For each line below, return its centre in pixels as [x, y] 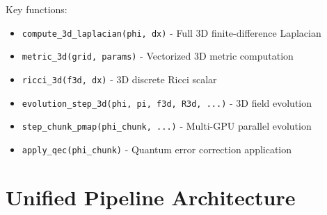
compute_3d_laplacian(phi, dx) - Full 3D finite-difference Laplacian [172, 32]
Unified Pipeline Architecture [151, 197]
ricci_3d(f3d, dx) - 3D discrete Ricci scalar [119, 79]
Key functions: [37, 9]
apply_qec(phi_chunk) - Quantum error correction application [157, 149]
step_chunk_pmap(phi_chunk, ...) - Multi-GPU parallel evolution [167, 126]
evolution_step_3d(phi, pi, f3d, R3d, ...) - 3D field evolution [167, 102]
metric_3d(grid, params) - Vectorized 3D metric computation [158, 56]
